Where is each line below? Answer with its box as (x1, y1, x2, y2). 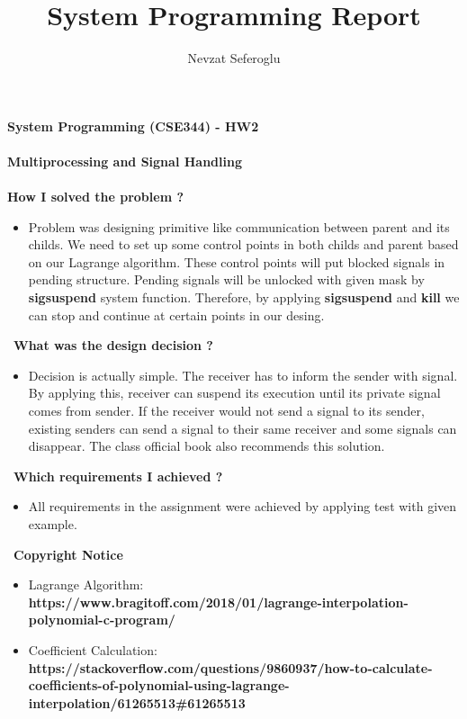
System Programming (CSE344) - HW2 (7, 116, 259, 135)
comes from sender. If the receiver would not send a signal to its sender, (28, 401, 425, 420)
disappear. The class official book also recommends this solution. (28, 436, 385, 455)
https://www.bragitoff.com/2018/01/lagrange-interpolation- (28, 592, 409, 611)
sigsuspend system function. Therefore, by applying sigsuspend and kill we (28, 288, 460, 307)
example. (28, 515, 77, 533)
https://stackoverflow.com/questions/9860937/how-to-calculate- (28, 658, 433, 677)
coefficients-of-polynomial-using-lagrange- (28, 676, 290, 695)
